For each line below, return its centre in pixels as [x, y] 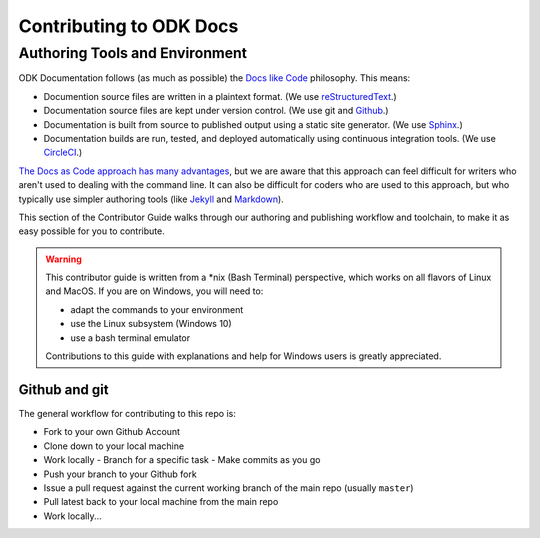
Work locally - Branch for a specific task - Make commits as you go [182, 460]
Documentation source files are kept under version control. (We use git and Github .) [216, 111]
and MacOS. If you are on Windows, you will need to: [154, 291]
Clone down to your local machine [114, 446]
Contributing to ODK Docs [128, 26]
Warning [63, 259]
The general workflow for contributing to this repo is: [127, 413]
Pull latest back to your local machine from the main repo [161, 502]
